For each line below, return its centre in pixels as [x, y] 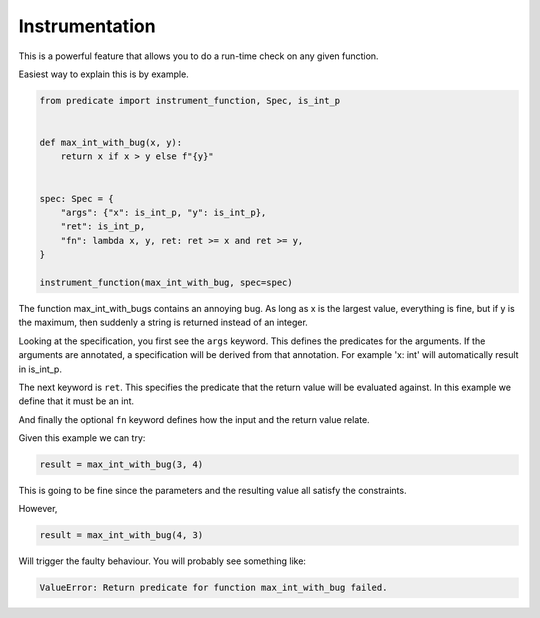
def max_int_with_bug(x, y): [111, 143]
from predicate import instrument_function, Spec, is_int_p [190, 100]
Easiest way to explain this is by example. [103, 74]
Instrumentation [87, 26]
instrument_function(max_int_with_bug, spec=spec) [166, 282]
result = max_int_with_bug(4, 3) [121, 535]
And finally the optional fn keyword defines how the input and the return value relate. [194, 419]
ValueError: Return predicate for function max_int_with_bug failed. [213, 588]
